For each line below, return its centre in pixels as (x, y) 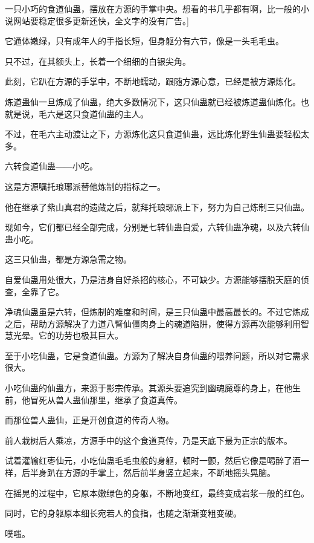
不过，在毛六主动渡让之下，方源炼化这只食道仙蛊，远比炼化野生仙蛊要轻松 (153, 134)
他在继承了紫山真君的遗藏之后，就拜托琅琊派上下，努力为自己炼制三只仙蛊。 (157, 206)
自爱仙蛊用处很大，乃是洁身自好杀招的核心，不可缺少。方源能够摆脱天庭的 (153, 279)
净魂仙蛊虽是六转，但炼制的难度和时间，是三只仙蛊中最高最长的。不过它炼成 (157, 312)
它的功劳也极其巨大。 (81, 335)
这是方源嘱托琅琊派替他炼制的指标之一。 (85, 186)
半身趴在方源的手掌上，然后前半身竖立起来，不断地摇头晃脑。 (152, 473)
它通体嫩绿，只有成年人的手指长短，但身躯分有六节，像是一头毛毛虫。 (144, 41)
